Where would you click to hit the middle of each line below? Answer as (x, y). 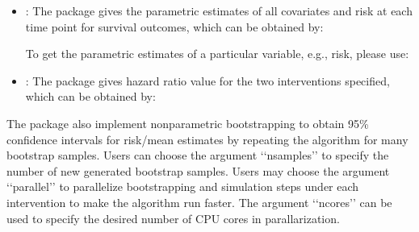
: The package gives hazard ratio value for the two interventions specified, (207, 80)
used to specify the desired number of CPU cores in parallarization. (173, 218)
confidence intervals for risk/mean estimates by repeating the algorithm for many (207, 139)
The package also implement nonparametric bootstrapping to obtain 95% (188, 123)
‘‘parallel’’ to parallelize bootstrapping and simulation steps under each (183, 186)
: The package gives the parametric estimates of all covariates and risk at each (219, 10)
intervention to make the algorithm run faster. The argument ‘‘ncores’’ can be (199, 202)
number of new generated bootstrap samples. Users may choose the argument (198, 170)
